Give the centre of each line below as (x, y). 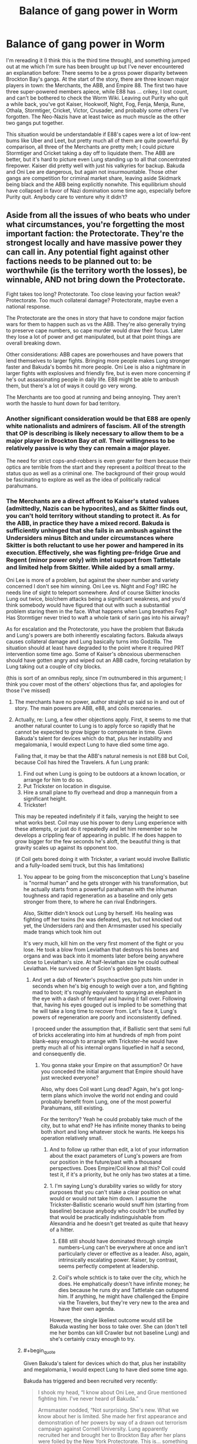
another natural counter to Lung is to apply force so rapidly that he (95, 726)
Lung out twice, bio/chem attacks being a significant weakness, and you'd (96, 599)
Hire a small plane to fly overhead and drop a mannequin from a (100, 793)
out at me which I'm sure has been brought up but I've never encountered (95, 67)
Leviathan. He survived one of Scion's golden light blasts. (93, 968)
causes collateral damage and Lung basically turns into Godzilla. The (89, 642)
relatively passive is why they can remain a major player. (88, 448)
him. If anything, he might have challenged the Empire (123, 1296)
